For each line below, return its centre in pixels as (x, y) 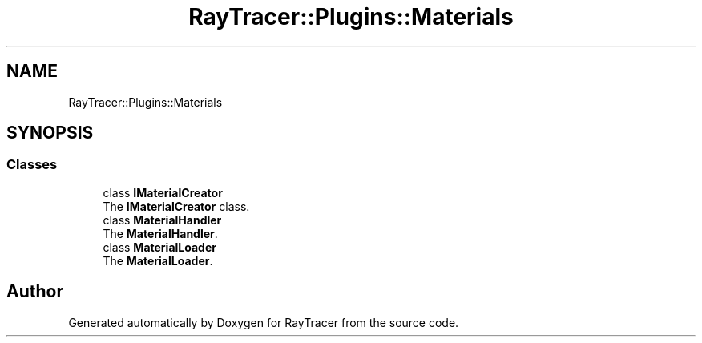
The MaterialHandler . (160, 233)
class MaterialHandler (162, 220)
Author (35, 292)
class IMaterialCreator (163, 192)
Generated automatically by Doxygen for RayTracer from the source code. (264, 322)
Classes (32, 165)
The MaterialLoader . (158, 260)
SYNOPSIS (50, 133)
